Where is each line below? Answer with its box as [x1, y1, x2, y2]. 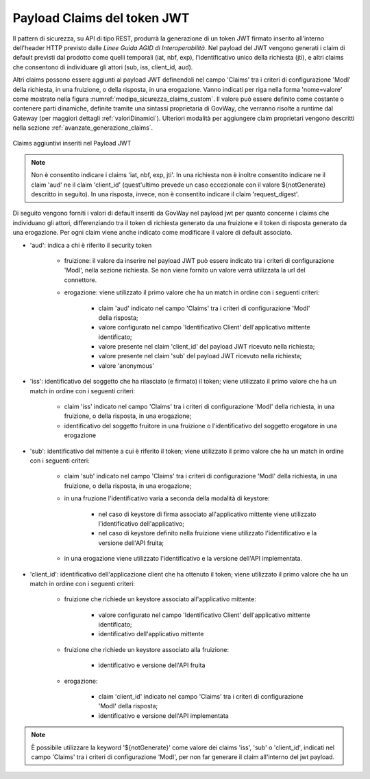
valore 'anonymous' [98, 361, 154, 370]
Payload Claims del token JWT [12, 10, 190, 25]
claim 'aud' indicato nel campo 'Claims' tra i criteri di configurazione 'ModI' [98, 304, 310, 312]
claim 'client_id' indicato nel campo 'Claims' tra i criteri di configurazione [98, 693, 304, 701]
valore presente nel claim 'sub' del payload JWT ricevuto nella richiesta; [98, 352, 302, 360]
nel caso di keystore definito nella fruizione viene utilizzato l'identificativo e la [98, 529, 317, 537]
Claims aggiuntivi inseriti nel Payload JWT [12, 139, 132, 148]
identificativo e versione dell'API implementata [98, 711, 229, 720]
